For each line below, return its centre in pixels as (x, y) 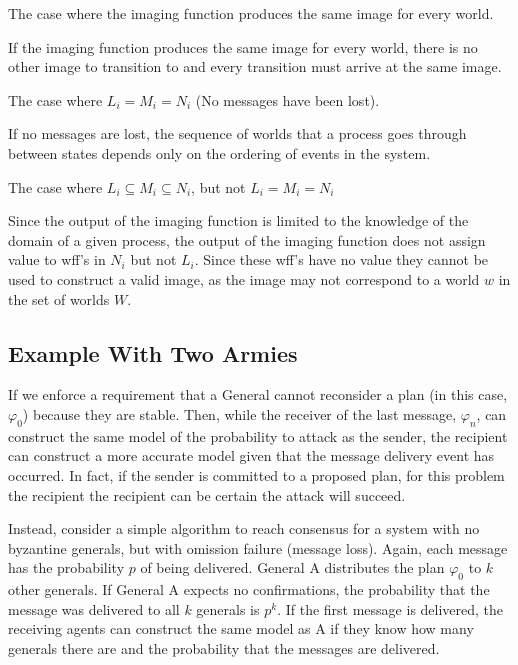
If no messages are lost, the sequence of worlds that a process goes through (237, 133)
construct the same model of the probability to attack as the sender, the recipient (258, 435)
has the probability (66, 567)
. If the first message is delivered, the (390, 608)
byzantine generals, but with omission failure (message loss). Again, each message (258, 547)
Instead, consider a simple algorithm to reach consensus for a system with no (244, 528)
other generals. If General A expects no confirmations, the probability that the (249, 589)
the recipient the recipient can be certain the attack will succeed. (207, 494)
